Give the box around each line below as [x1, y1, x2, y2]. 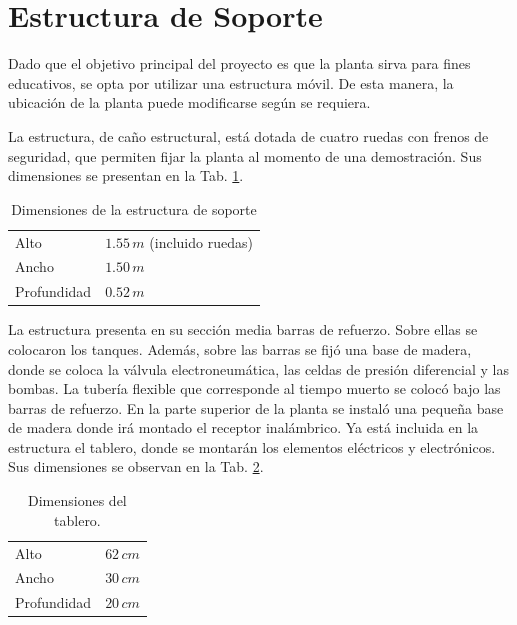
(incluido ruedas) [149, 231, 253, 252]
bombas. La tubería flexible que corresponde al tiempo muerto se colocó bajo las [8, 378, 501, 399]
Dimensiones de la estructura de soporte [11, 198, 257, 219]
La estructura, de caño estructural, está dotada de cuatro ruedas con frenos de [8, 125, 489, 146]
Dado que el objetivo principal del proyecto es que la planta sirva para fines [8, 53, 471, 74]
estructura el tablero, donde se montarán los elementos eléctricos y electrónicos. [8, 436, 496, 457]
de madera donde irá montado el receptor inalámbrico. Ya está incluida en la [8, 417, 479, 438]
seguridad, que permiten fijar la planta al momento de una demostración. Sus [8, 145, 482, 166]
